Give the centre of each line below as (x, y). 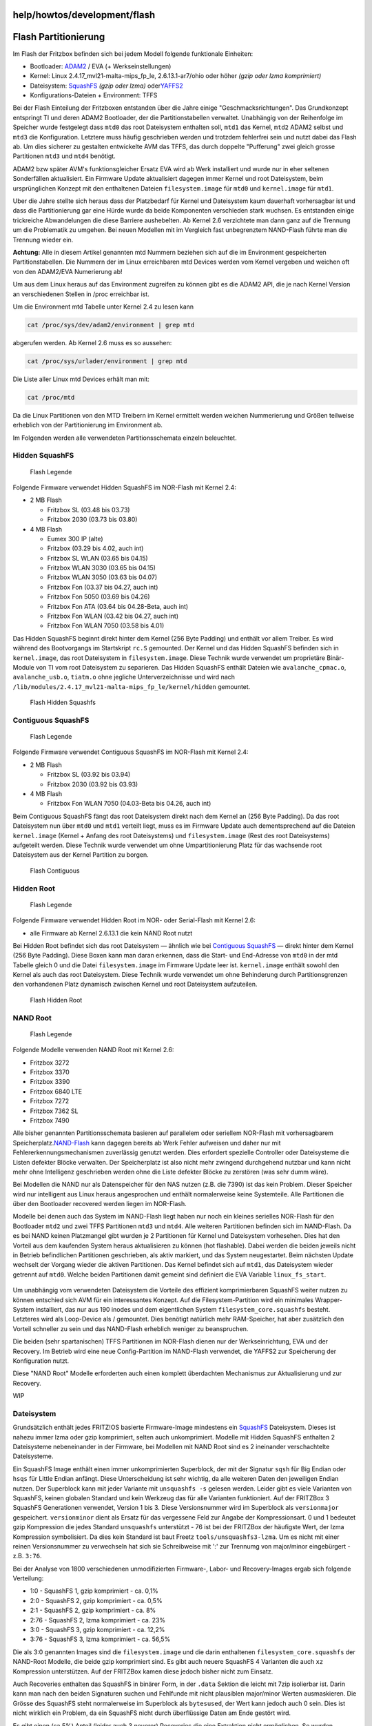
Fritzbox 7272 (50, 1101)
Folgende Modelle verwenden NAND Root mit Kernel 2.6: (93, 1050)
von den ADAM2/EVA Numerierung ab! (68, 271)
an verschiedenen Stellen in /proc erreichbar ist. (81, 294)
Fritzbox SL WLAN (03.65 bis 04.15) (97, 558)
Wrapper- (328, 1300)
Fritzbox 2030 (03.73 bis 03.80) (92, 520)
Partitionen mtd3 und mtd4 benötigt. (64, 156)
